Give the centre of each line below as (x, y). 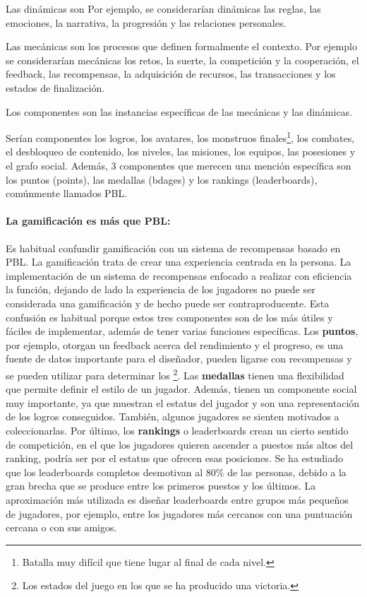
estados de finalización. (55, 87)
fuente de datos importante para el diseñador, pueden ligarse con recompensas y (179, 359)
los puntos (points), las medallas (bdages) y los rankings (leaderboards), (162, 179)
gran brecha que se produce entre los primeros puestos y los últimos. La (161, 486)
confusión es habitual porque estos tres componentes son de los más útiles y (169, 317)
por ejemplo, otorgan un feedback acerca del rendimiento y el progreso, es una (175, 344)
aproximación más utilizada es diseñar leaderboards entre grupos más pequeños (177, 499)
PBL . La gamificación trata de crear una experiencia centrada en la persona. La (179, 262)
